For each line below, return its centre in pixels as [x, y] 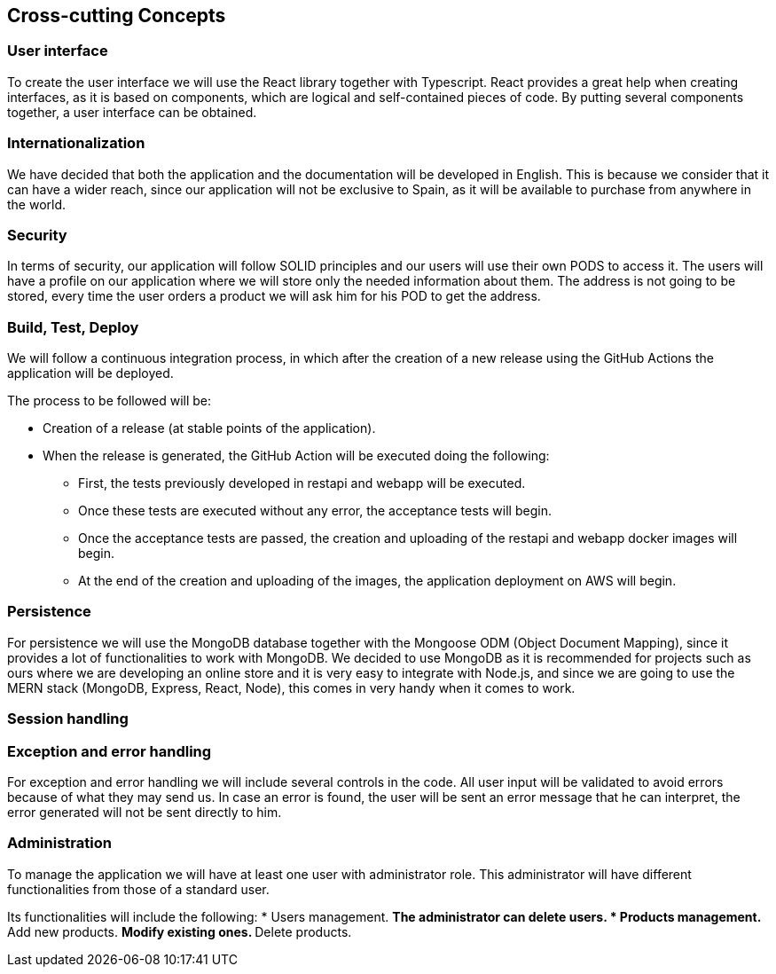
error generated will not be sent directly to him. [145, 812]
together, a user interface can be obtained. [132, 112]
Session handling [68, 719]
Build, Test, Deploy [73, 327]
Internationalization [76, 143]
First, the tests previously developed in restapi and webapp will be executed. [302, 483]
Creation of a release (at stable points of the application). [209, 428]
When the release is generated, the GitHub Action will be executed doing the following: [296, 456]
